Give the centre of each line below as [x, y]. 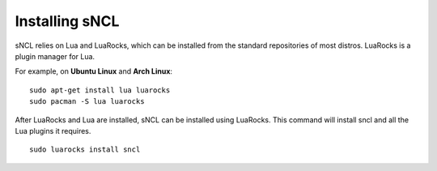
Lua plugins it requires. [53, 130]
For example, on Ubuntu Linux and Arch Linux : [94, 71]
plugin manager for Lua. [55, 56]
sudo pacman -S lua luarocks [87, 102]
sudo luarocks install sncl [85, 150]
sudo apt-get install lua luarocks [100, 90]
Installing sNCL [67, 21]
